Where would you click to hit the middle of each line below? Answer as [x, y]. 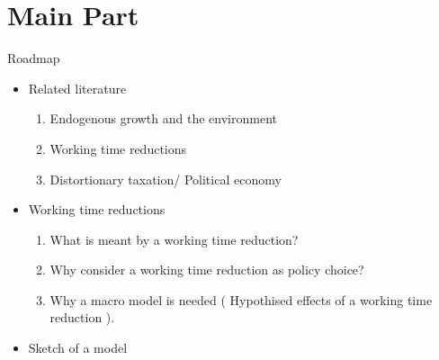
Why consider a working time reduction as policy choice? [207, 270]
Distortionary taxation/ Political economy [166, 179]
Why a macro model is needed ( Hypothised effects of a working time [241, 299]
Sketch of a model [78, 348]
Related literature [77, 88]
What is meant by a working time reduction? [174, 239]
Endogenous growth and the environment [163, 118]
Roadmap [34, 58]
